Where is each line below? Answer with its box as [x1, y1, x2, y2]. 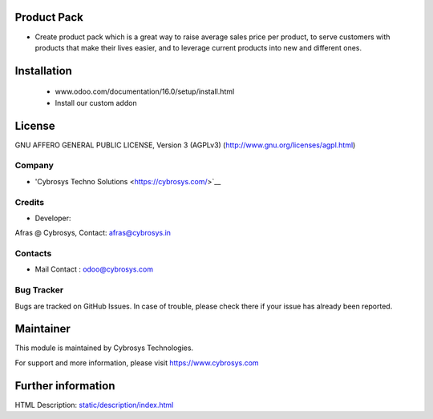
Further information [14, 379, 115, 393]
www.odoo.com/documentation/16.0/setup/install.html [55, 87, 235, 96]
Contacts [14, 248, 52, 260]
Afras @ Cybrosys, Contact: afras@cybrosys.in [14, 228, 172, 238]
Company [14, 160, 54, 171]
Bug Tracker [14, 284, 64, 296]
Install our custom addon [55, 98, 137, 107]
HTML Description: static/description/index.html [14, 400, 174, 409]
